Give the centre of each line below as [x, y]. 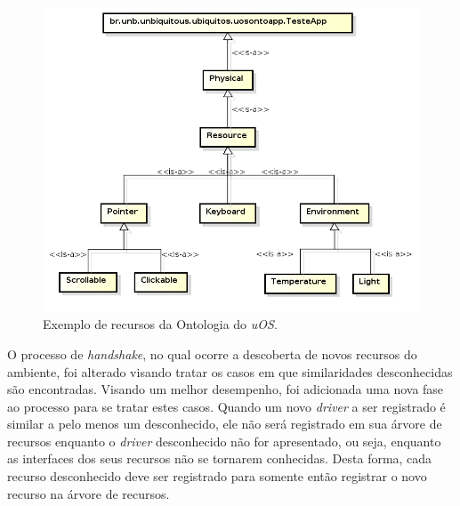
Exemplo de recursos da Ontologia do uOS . [160, 324]
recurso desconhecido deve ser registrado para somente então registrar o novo [217, 476]
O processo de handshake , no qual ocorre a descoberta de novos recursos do [212, 353]
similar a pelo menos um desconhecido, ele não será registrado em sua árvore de [225, 424]
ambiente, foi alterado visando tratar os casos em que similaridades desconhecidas [230, 371]
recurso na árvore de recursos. [89, 493]
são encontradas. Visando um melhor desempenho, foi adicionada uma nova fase [226, 389]
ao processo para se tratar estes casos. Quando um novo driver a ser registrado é [226, 406]
